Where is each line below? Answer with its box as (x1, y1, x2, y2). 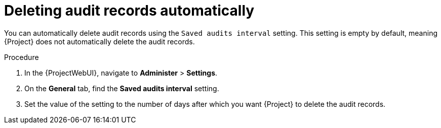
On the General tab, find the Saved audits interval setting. (24, 84, 219, 93)
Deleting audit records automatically (4, 2, 255, 19)
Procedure (4, 52, 39, 61)
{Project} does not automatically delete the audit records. (4, 37, 195, 46)
